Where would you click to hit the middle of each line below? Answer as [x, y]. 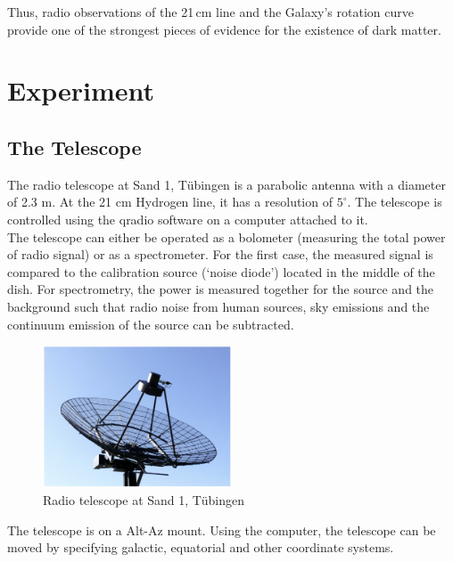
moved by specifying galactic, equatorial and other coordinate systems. [201, 547]
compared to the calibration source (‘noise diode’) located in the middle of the [221, 271]
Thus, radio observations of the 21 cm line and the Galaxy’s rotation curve [210, 12]
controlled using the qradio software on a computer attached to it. [188, 219]
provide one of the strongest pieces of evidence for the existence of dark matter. [224, 29]
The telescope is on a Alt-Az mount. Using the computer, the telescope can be [222, 529]
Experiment [81, 90]
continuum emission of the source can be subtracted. [151, 324]
